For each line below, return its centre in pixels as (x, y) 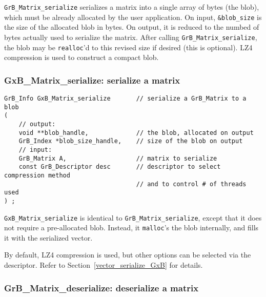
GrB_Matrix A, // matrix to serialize (118, 158)
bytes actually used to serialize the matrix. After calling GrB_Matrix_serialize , (131, 37)
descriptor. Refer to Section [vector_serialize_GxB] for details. (104, 265)
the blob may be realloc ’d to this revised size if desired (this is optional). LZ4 (128, 47)
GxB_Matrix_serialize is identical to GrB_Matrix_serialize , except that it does (133, 217)
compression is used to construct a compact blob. (81, 57)
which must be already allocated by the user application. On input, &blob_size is (133, 17)
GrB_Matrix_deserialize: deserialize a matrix (101, 288)
